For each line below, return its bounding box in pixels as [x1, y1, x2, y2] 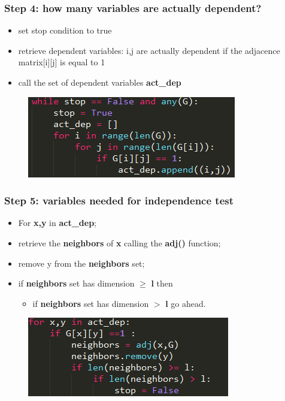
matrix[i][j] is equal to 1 [18, 56, 105, 68]
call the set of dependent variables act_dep [18, 76, 181, 88]
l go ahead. [165, 297, 206, 309]
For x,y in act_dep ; [18, 216, 96, 229]
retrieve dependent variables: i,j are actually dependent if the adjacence [18, 44, 280, 56]
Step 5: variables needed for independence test [4, 193, 234, 208]
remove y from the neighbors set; [18, 257, 145, 269]
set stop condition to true [18, 24, 112, 37]
